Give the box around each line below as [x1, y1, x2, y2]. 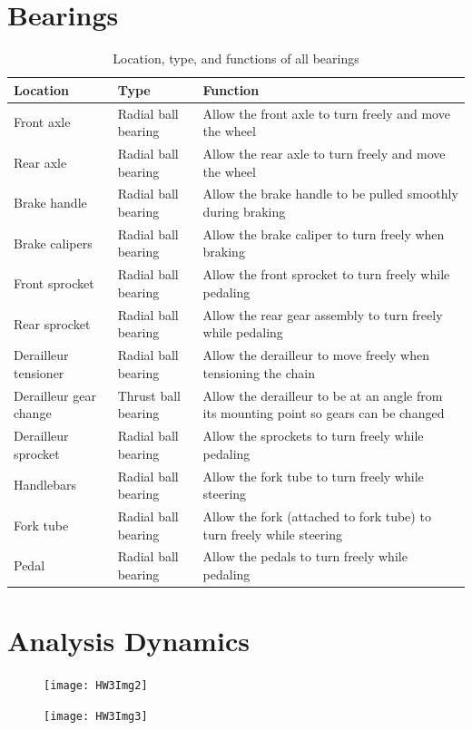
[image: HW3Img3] [44, 709, 148, 723]
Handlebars [14, 475, 76, 494]
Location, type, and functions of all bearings [113, 49, 359, 68]
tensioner [14, 363, 64, 382]
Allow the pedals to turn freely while [202, 547, 408, 566]
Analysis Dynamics [7, 622, 250, 659]
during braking [202, 202, 286, 221]
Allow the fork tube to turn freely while [202, 466, 424, 485]
